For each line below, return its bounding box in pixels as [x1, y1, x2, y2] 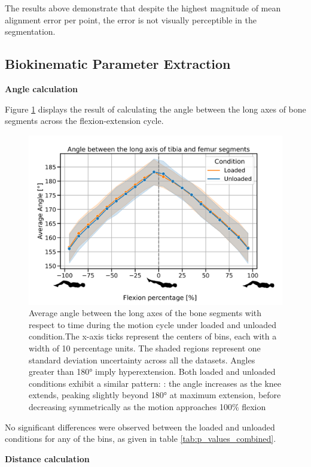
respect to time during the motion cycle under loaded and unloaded [29, 318, 276, 330]
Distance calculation [5, 452, 90, 465]
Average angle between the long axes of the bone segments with [29, 307, 262, 319]
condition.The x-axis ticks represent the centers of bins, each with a [29, 330, 277, 342]
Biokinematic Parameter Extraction [5, 54, 231, 73]
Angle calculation [5, 82, 78, 95]
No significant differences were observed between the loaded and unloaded [5, 420, 275, 433]
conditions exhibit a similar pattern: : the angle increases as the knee [29, 377, 282, 389]
